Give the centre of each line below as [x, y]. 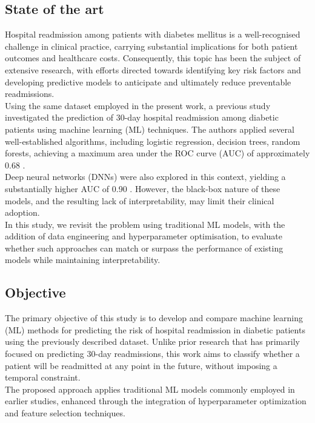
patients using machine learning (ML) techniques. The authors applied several [150, 129]
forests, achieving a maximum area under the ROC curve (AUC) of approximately [157, 153]
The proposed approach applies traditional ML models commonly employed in [150, 389]
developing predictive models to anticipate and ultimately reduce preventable [148, 82]
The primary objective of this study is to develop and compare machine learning [154, 318]
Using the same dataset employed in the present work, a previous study [138, 105]
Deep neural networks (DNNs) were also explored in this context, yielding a [145, 177]
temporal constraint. [43, 377]
